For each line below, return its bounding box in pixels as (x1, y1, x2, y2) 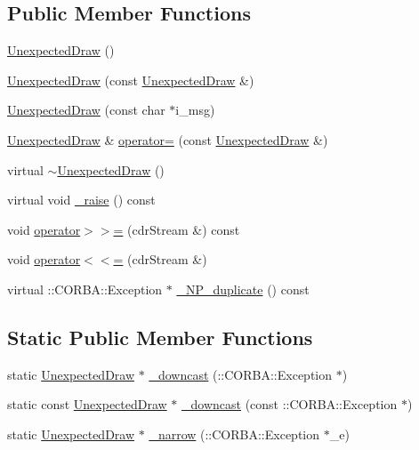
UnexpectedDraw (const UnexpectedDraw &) (7, 70, 254, 89)
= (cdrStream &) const (113, 220, 240, 238)
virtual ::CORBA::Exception (7, 279, 163, 298)
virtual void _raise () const (7, 190, 156, 209)
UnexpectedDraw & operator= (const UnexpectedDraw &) (7, 130, 328, 149)
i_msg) (175, 100, 215, 119)
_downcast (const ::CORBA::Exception (181, 395, 398, 414)
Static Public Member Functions (7, 323, 313, 350)
